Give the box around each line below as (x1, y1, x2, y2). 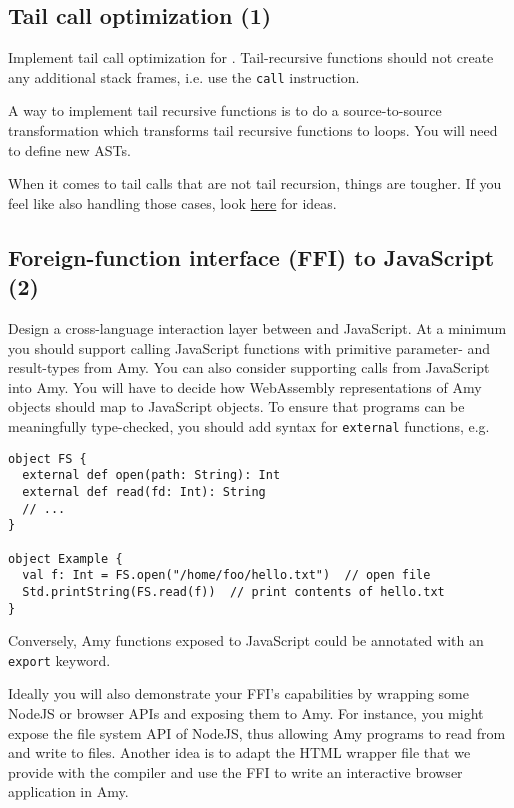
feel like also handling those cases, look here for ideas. (8, 192, 337, 213)
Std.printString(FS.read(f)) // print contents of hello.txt (22, 584, 445, 599)
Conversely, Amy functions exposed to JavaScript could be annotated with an (8, 630, 484, 651)
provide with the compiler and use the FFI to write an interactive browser (8, 761, 463, 782)
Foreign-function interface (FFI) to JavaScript (8, 241, 495, 272)
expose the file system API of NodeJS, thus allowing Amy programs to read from (8, 722, 506, 743)
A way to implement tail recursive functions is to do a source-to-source (8, 100, 442, 121)
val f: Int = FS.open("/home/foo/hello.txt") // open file (22, 568, 431, 583)
